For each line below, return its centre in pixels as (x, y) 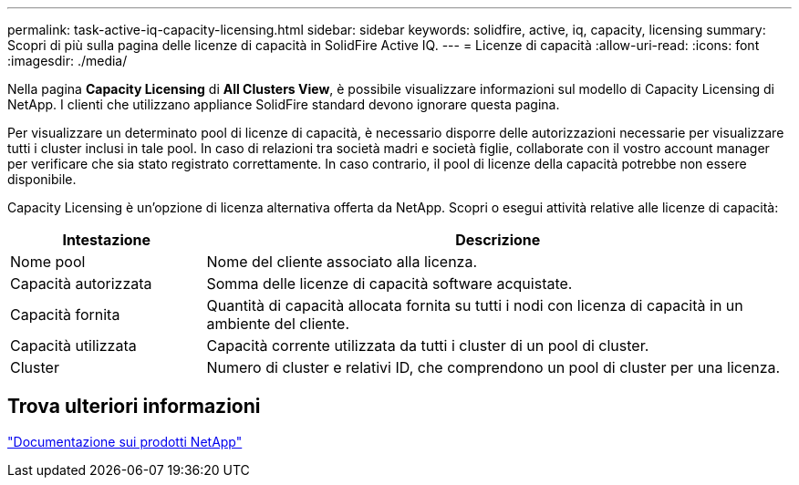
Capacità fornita (65, 315)
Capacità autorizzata (81, 284)
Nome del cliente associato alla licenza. (342, 262)
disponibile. (42, 179)
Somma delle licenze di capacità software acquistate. (389, 284)
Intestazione (107, 240)
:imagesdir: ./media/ (67, 61)
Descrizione (498, 240)
